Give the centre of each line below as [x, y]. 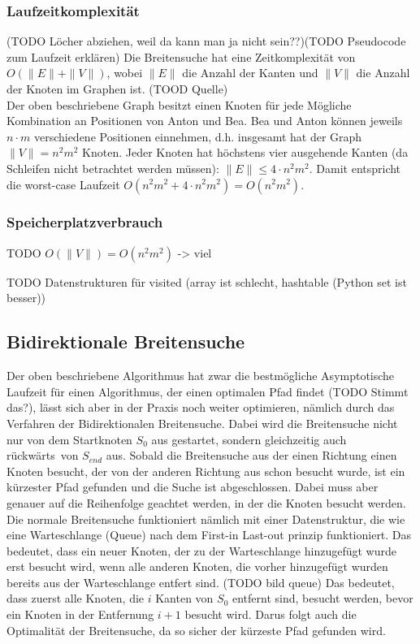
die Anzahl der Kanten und [250, 73]
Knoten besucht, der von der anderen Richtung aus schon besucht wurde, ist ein [206, 471]
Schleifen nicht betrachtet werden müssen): [113, 168]
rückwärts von [43, 455]
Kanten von [184, 598]
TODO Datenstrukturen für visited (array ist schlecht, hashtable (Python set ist [207, 281]
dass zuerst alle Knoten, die [76, 598]
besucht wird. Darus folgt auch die [271, 614]
